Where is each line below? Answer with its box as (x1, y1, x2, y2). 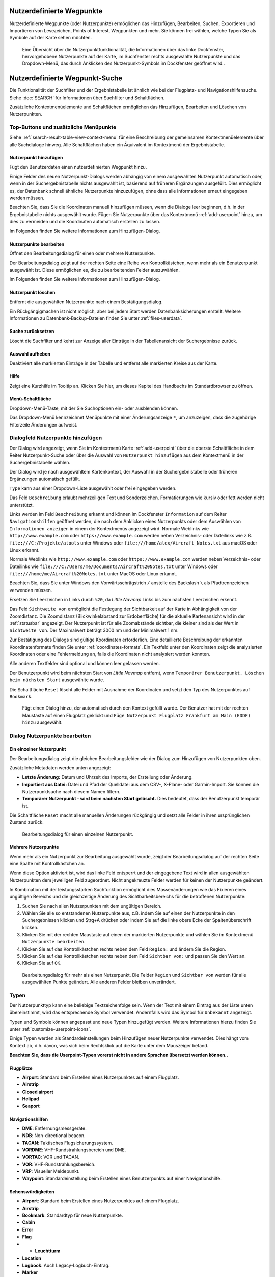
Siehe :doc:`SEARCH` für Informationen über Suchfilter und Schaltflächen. (9, 94, 165, 101)
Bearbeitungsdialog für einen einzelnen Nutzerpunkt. (22, 831, 133, 837)
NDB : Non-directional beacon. (22, 1132, 86, 1139)
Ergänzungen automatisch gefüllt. (9, 476, 80, 482)
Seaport (22, 1103, 40, 1109)
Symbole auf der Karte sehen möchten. (9, 35, 92, 41)
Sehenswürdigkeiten (9, 1188, 54, 1195)
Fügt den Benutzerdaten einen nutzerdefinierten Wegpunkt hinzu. (9, 164, 147, 170)
